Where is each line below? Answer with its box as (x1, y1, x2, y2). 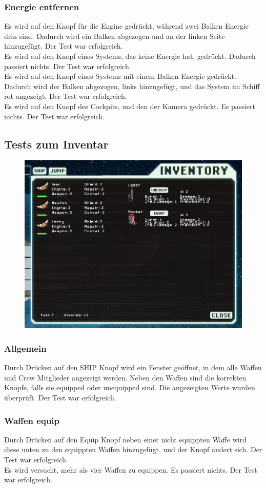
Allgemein (4, 342, 47, 354)
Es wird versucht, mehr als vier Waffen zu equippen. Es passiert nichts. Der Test (4, 464, 257, 475)
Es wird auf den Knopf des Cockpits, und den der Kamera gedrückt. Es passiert (4, 100, 255, 111)
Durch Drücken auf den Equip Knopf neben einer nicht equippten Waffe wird (4, 434, 247, 444)
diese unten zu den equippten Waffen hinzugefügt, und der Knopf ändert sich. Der (4, 444, 262, 455)
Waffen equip (4, 414, 60, 427)
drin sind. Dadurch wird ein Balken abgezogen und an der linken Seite (4, 30, 225, 41)
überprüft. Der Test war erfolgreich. (4, 392, 116, 403)
